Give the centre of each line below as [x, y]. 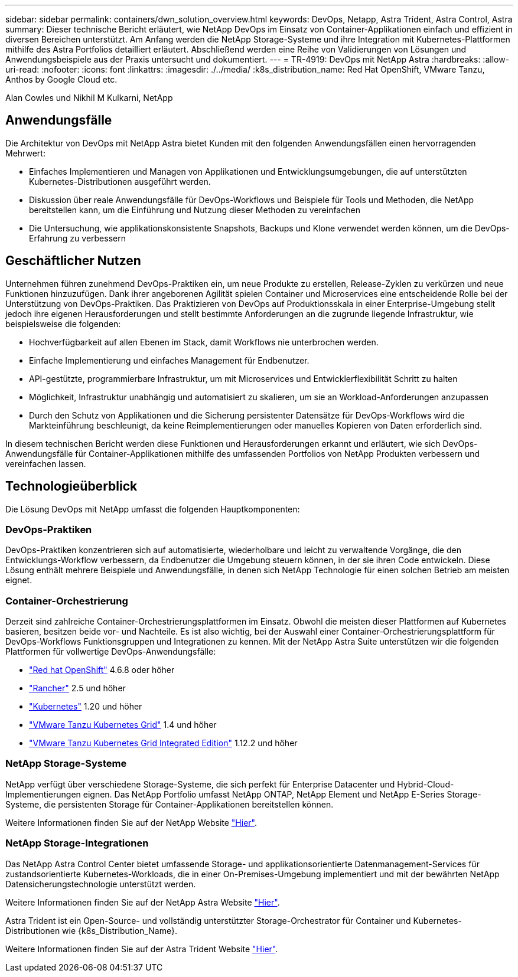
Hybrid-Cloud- [426, 784]
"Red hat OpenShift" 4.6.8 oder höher [102, 670]
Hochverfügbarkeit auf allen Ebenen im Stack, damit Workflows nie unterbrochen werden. [204, 342]
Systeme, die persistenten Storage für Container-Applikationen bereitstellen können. [170, 804]
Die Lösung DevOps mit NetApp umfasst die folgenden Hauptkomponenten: [153, 509]
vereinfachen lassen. [46, 463]
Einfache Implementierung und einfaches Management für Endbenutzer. [169, 360]
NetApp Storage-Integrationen [77, 843]
